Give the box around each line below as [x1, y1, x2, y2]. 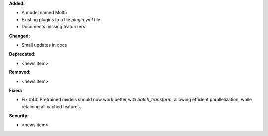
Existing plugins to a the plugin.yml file [21, 16, 101, 22]
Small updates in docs [21, 42, 67, 48]
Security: [9, 113, 29, 119]
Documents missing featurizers [21, 24, 85, 30]
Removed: [9, 69, 31, 75]
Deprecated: [9, 51, 36, 57]
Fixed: [9, 87, 22, 93]
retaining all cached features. [21, 103, 81, 109]
